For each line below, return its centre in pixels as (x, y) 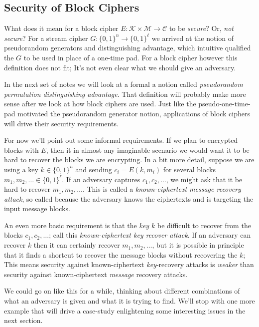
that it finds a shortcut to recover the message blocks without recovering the (121, 254)
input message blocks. (37, 208)
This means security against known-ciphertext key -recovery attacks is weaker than (129, 264)
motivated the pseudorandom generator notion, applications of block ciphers (134, 113)
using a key (21, 169)
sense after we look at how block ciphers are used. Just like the (100, 104)
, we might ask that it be (204, 179)
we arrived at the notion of (193, 38)
